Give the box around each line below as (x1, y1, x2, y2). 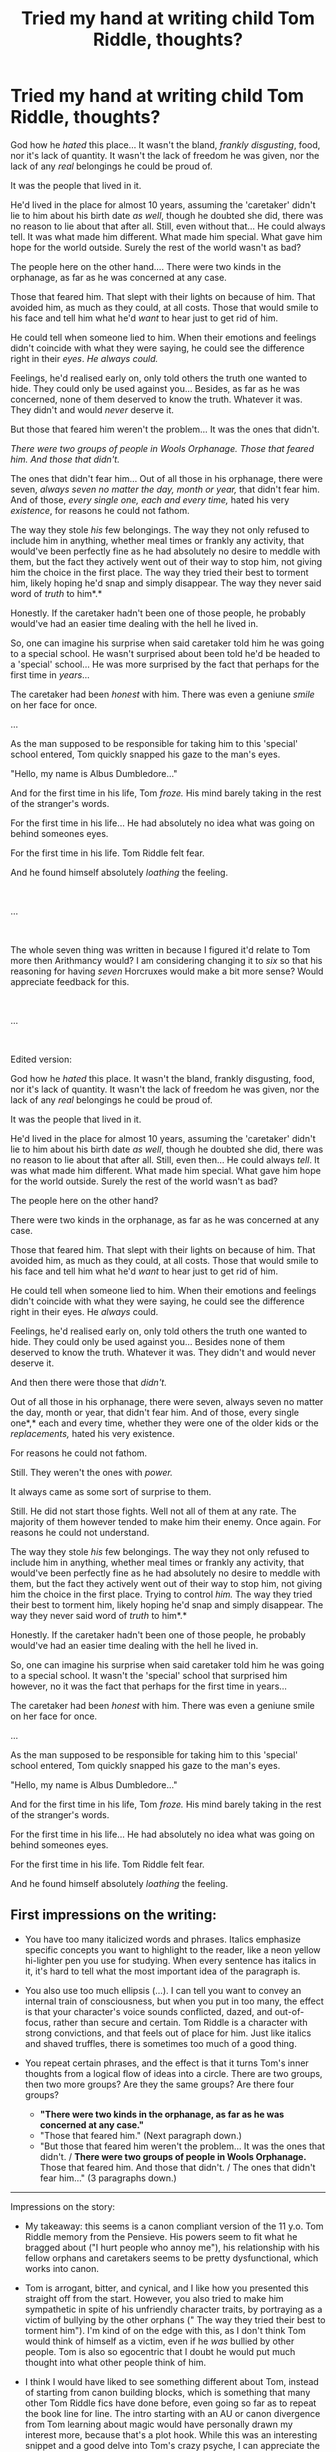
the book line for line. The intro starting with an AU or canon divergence (24, 2407, 321, 2419)
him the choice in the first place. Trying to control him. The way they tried (10, 1588, 313, 1600)
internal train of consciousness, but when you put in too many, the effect (24, 1995, 325, 2007)
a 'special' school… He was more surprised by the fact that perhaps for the (10, 658, 320, 670)
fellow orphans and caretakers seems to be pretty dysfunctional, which (24, 2252, 319, 2264)
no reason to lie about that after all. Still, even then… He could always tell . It (10, 1153, 320, 1166)
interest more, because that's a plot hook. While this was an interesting (24, 2428, 318, 2441)
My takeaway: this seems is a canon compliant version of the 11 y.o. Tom (24, 2220, 324, 2232)
